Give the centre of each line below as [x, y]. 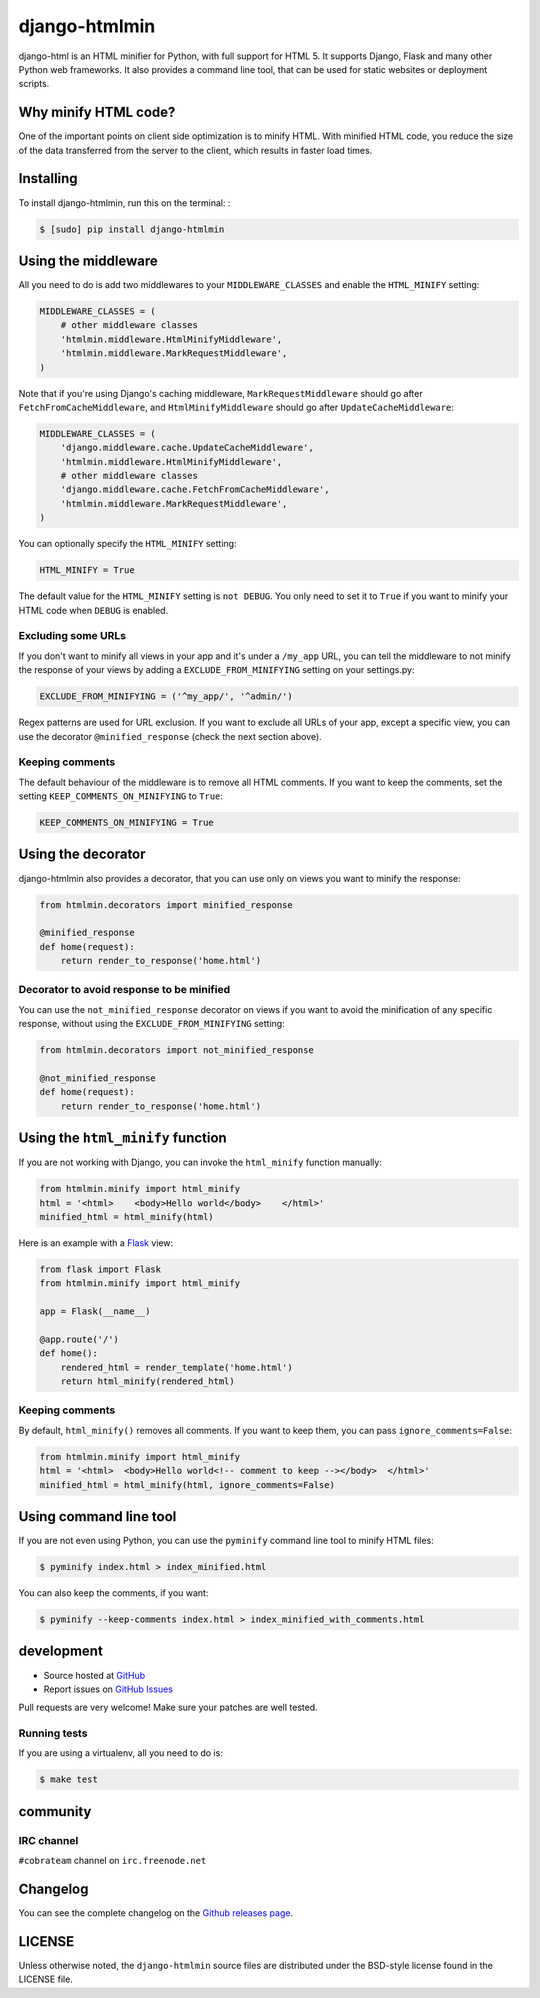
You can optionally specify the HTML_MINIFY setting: [127, 544]
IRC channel [48, 1840]
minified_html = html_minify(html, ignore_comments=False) [187, 1484]
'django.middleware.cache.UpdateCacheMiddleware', [187, 448]
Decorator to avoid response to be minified [124, 990]
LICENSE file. [46, 1979]
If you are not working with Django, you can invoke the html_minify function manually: [200, 1162]
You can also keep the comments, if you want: [113, 1593]
